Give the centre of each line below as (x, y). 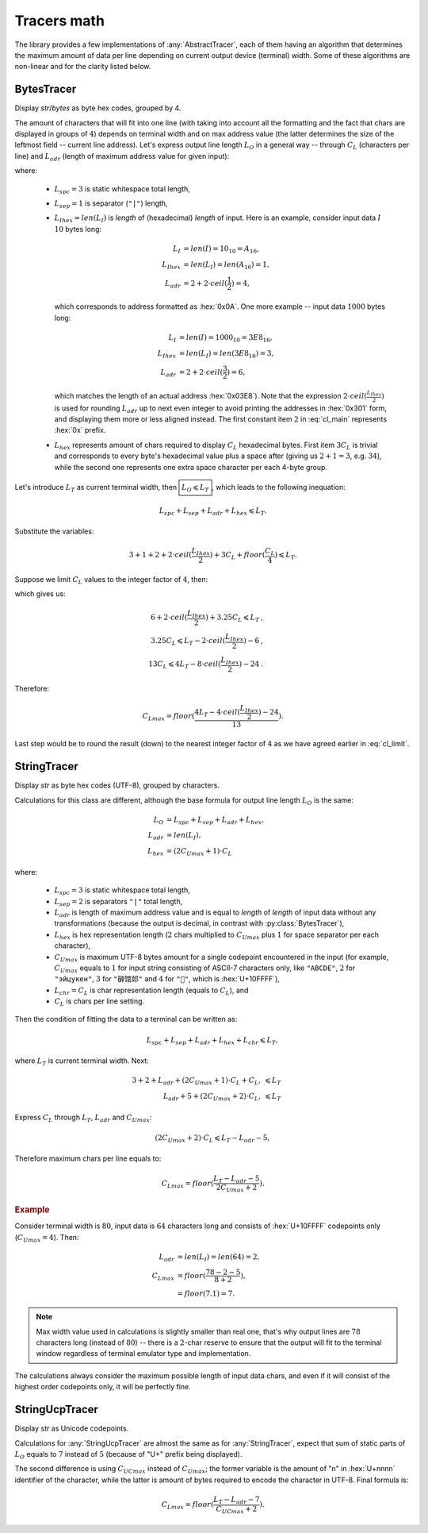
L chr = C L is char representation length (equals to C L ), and (151, 991)
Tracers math (59, 21)
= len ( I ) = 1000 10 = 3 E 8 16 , (225, 338)
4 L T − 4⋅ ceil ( (218, 713)
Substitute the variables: (54, 531)
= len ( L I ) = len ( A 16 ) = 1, (226, 265)
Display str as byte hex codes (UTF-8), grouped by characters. (117, 785)
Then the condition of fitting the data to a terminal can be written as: (126, 1019)
